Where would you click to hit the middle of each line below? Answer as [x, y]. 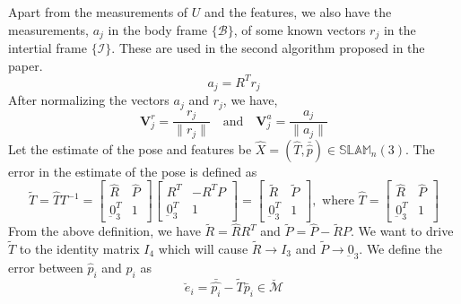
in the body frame [158, 29]
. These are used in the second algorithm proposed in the [268, 48]
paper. [26, 65]
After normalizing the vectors [89, 100]
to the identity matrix [79, 249]
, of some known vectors [300, 29]
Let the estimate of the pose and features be [130, 148]
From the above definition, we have [104, 231]
